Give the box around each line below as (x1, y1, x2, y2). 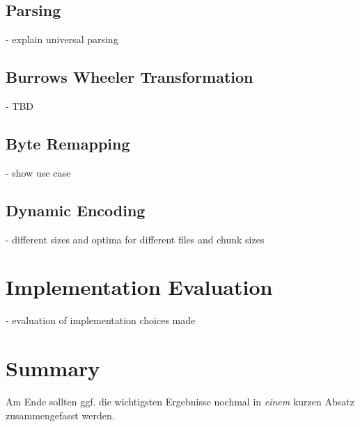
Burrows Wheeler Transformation (6, 66, 253, 88)
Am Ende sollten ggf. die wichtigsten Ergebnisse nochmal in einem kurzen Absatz (6, 394, 354, 409)
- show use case (6, 165, 71, 179)
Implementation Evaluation (6, 273, 273, 301)
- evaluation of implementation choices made (6, 313, 196, 328)
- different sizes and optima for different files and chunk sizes (6, 232, 265, 246)
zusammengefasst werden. (6, 408, 115, 422)
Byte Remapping (6, 132, 130, 154)
